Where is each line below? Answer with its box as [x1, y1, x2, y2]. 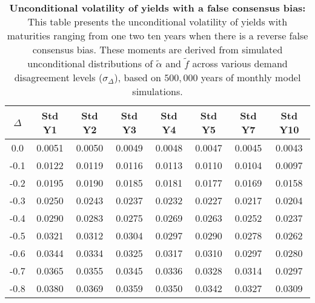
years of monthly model [201, 70, 301, 84]
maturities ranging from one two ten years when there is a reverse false [7, 28, 308, 42]
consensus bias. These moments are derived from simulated [32, 42, 283, 56]
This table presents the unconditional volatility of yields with [27, 15, 288, 28]
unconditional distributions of [27, 56, 153, 70]
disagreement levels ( [14, 70, 103, 84]
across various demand [192, 56, 288, 70]
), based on [114, 70, 161, 84]
